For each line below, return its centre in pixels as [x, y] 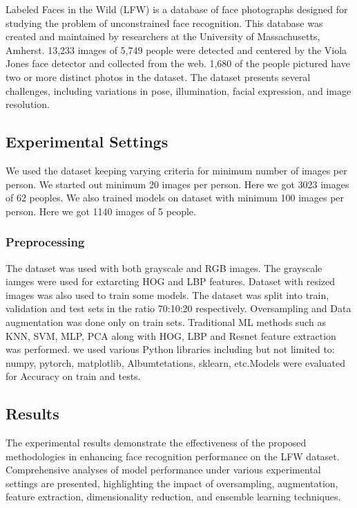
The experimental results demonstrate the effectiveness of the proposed [156, 443]
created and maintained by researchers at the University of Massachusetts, [163, 36]
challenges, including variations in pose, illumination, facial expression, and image [178, 90]
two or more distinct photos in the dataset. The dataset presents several [158, 76]
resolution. [28, 104]
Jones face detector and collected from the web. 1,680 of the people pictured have [178, 63]
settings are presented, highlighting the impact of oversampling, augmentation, [172, 483]
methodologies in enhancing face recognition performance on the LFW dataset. [173, 456]
